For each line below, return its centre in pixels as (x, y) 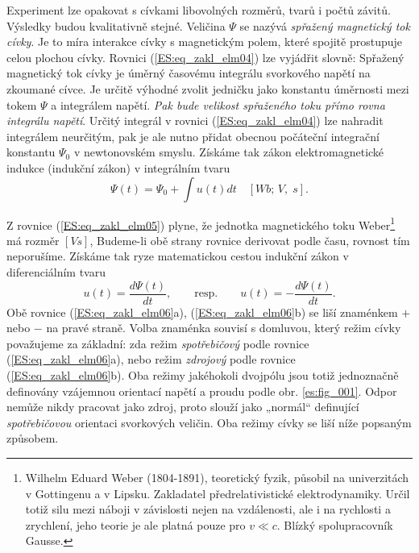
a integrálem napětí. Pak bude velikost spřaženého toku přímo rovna (218, 104)
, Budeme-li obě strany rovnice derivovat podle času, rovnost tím (250, 240)
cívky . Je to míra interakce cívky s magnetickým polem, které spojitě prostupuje (205, 42)
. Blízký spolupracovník (335, 524)
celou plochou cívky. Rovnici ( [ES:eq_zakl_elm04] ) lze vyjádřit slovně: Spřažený (205, 57)
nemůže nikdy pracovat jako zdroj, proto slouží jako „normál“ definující (183, 407)
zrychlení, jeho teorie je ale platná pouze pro (135, 524)
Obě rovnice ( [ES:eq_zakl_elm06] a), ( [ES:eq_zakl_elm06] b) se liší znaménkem (202, 312)
